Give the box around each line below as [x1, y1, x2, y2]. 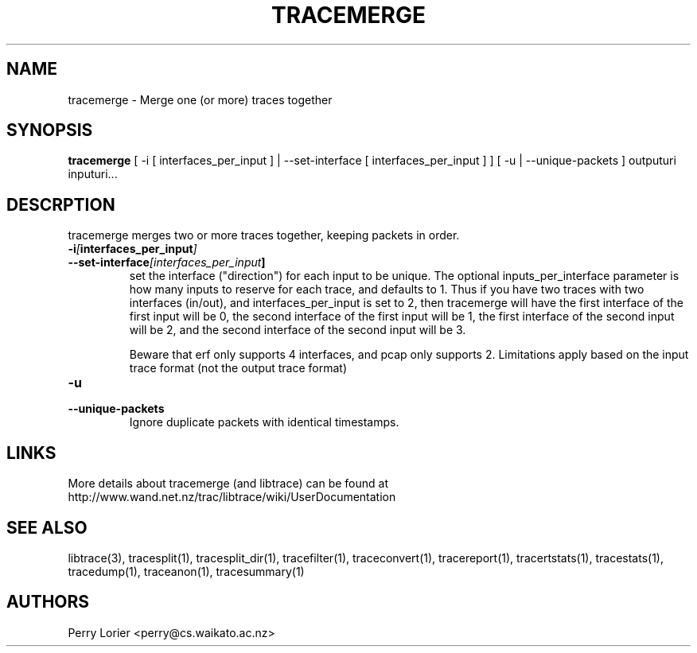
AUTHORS [6, 592, 90, 612]
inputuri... [68, 167, 118, 181]
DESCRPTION [6, 194, 115, 215]
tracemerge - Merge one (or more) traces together [68, 92, 333, 107]
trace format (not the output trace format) [129, 361, 348, 375]
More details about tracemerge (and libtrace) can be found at [68, 476, 388, 491]
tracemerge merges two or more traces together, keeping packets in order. [68, 228, 460, 243]
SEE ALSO [6, 517, 88, 538]
